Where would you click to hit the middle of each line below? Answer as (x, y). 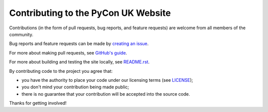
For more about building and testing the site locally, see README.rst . (79, 62)
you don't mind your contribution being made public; (75, 87)
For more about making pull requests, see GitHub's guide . (68, 53)
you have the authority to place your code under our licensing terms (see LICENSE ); (107, 80)
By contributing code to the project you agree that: (61, 71)
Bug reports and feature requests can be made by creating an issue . (79, 44)
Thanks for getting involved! (38, 103)
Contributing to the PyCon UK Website (90, 13)
